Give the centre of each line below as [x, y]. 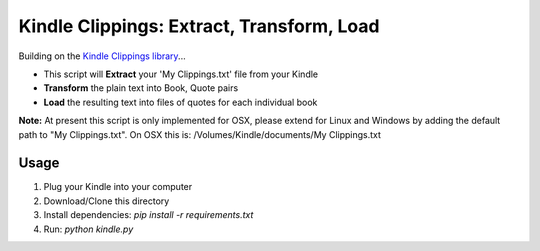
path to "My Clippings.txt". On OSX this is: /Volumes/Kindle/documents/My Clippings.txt [200, 134]
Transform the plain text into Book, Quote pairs [141, 88]
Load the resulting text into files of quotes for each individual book [180, 102]
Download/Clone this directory [106, 201]
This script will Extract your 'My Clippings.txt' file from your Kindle [181, 74]
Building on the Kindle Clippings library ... [102, 56]
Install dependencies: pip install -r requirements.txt [148, 215]
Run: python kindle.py [88, 229]
